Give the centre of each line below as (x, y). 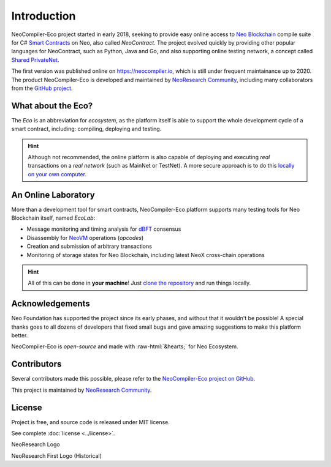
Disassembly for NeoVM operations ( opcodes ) (85, 237)
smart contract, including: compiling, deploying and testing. (86, 129)
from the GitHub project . (42, 88)
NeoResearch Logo (36, 444)
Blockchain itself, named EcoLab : (53, 218)
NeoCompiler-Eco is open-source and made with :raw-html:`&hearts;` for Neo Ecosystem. (125, 346)
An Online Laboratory (53, 195)
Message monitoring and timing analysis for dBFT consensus (104, 229)
